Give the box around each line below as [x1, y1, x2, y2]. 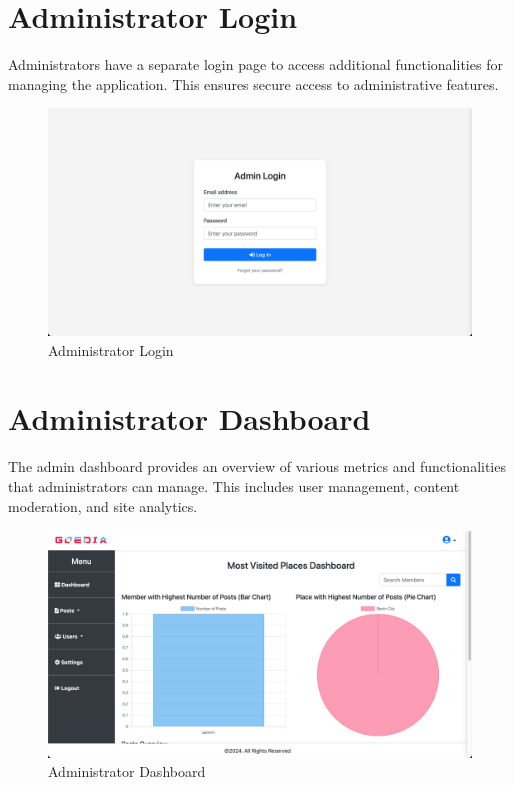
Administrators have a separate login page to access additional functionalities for [8, 54, 503, 75]
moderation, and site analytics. [8, 495, 198, 516]
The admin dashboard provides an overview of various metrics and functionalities [8, 456, 506, 477]
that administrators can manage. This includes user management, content [8, 475, 460, 496]
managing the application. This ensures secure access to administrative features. [8, 73, 499, 94]
